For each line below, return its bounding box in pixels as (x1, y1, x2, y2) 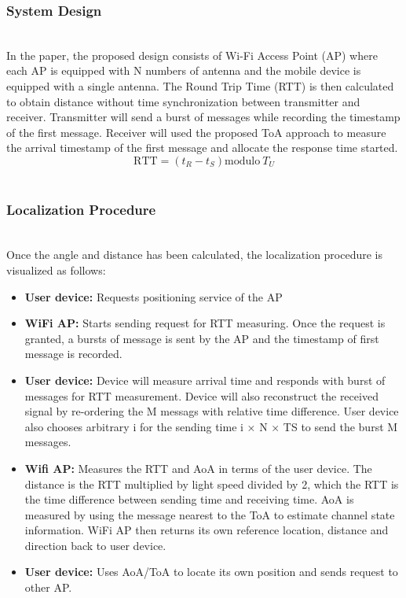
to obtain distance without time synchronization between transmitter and (6, 93, 360, 109)
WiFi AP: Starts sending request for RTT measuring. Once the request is (24, 315, 386, 331)
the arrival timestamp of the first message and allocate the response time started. (6, 139, 398, 156)
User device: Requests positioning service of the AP (24, 288, 283, 305)
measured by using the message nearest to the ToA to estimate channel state (24, 506, 395, 522)
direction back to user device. (24, 537, 166, 553)
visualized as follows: (6, 261, 106, 278)
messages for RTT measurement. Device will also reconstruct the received (24, 387, 379, 404)
